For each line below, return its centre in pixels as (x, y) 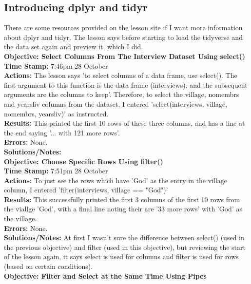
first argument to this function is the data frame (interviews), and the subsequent (126, 85)
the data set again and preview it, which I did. (74, 47)
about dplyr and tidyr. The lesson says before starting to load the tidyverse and (123, 37)
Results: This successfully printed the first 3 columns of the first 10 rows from (122, 199)
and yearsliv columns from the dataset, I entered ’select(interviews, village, (116, 104)
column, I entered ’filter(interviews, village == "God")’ (86, 190)
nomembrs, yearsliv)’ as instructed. (56, 113)
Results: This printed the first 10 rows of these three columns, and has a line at (125, 123)
